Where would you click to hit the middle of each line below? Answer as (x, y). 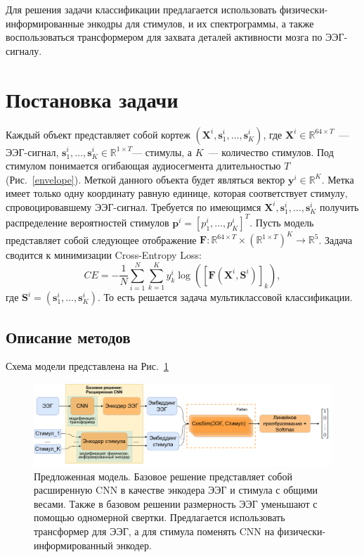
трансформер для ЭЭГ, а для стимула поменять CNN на (154, 531)
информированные (45, 23)
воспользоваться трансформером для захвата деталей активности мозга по (164, 37)
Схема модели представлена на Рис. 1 (87, 366)
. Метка (338, 179)
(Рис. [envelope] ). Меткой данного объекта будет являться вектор (145, 179)
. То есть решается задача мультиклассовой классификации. (225, 297)
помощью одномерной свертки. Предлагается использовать (160, 517)
